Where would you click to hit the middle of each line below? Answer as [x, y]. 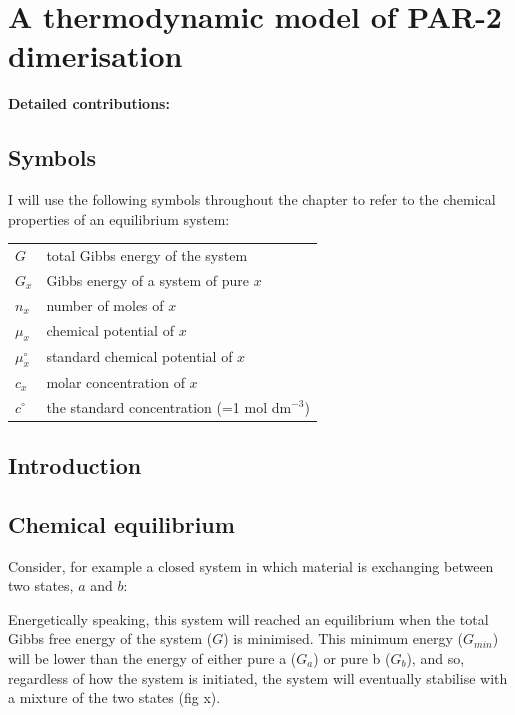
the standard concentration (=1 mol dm [169, 406]
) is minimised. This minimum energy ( [343, 638]
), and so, [435, 657]
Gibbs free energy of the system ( [110, 638]
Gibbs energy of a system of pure [148, 279]
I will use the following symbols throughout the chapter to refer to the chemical [252, 199]
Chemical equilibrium [121, 523]
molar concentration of [115, 381]
